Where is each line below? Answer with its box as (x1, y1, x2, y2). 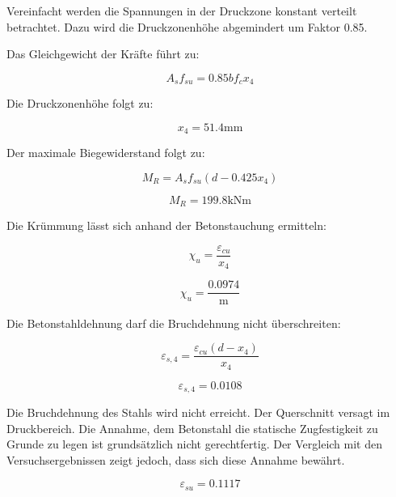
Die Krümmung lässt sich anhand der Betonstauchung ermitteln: (6, 217, 326, 234)
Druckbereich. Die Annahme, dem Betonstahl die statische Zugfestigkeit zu (6, 419, 378, 436)
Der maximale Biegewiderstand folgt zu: (6, 144, 205, 161)
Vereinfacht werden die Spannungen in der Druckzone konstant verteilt (6, 2, 357, 19)
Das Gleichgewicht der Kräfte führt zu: (6, 45, 200, 62)
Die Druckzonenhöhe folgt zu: (6, 95, 154, 112)
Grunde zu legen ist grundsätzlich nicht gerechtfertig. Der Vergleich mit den (6, 435, 383, 452)
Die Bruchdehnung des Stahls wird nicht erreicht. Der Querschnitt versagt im (6, 404, 390, 421)
